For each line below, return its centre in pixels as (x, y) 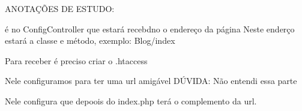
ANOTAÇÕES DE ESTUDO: (60, 8)
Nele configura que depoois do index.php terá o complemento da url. (131, 100)
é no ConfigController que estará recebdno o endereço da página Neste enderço (150, 28)
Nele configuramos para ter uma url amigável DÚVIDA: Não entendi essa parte (151, 81)
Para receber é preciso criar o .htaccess (76, 60)
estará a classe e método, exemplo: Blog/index (90, 40)
